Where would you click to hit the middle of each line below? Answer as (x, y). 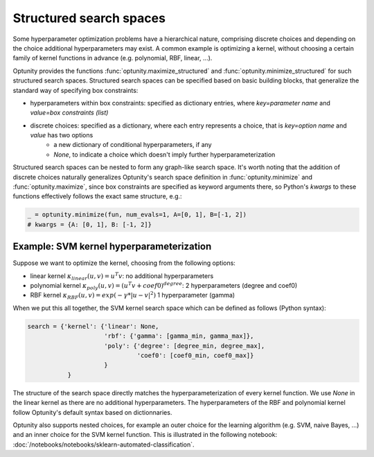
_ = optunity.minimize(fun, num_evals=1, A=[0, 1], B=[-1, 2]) (137, 215)
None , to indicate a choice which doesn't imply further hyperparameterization (164, 154)
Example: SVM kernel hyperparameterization (112, 247)
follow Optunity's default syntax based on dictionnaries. (92, 412)
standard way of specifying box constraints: (75, 90)
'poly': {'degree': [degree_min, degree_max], (185, 346)
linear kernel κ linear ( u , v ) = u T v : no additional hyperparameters (122, 276)
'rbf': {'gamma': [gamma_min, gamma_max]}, (179, 336)
